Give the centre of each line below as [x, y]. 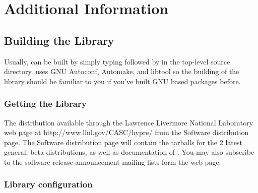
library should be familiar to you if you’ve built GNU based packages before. [122, 81]
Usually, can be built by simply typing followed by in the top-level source [117, 61]
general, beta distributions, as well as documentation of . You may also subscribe [129, 152]
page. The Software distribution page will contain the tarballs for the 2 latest [123, 142]
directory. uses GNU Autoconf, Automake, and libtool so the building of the [122, 71]
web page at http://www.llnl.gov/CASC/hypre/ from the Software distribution [126, 132]
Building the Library [59, 40]
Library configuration [48, 184]
